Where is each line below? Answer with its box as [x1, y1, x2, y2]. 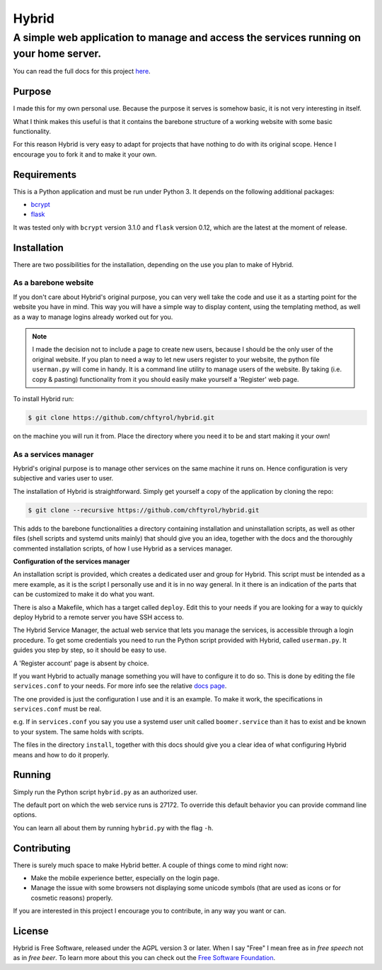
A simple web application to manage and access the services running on [13, 31, 361, 44]
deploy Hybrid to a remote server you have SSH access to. [13, 613, 184, 621]
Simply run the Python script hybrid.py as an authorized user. [13, 787, 198, 796]
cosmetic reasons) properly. [30, 893, 113, 902]
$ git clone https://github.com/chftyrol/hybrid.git [28, 413, 215, 422]
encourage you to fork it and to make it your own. [13, 150, 157, 159]
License [13, 925, 49, 937]
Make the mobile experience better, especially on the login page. [30, 874, 219, 882]
